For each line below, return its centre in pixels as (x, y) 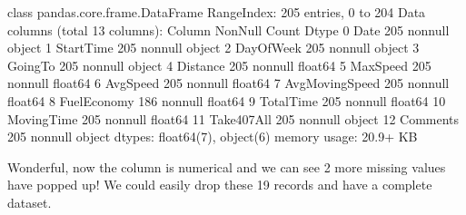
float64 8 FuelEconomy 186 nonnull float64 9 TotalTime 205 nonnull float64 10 (227, 100)
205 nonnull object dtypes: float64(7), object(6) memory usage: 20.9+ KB (213, 137)
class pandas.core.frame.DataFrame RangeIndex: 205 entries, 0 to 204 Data (217, 12)
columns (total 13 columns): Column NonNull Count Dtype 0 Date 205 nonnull (228, 29)
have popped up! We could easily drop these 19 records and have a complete (220, 185)
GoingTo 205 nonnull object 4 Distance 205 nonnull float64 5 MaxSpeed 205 (219, 65)
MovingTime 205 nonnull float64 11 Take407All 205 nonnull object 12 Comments (233, 118)
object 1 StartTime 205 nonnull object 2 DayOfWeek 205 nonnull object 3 (213, 48)
